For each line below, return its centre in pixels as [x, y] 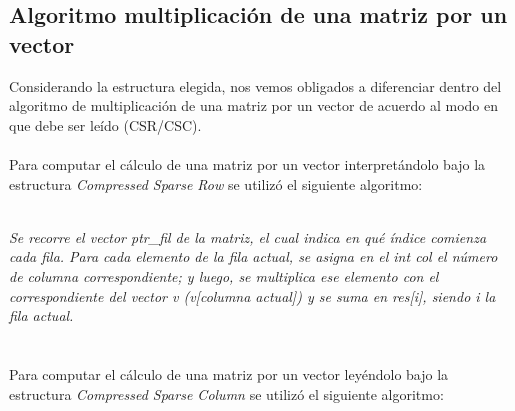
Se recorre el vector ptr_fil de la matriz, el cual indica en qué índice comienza [248, 236]
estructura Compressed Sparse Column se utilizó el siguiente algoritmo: [226, 393]
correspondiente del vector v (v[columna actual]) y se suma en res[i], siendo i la [252, 295]
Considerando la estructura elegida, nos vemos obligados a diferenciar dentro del [255, 85]
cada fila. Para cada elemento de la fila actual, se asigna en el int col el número [253, 256]
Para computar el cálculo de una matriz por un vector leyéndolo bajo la [229, 373]
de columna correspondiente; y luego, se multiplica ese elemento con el [224, 275]
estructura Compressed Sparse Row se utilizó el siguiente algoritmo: [216, 183]
